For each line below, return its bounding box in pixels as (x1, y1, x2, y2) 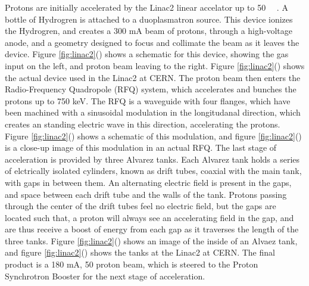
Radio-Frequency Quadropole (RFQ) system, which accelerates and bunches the (5, 83, 296, 95)
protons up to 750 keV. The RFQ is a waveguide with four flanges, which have (5, 94, 291, 107)
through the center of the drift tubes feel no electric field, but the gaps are (5, 200, 276, 212)
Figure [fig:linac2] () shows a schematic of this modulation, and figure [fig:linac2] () (5, 129, 302, 142)
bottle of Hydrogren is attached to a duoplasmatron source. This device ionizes (5, 13, 293, 25)
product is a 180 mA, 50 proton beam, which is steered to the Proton (5, 258, 258, 271)
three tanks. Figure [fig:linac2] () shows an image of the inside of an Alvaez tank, (5, 234, 298, 247)
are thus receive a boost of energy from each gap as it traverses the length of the (5, 223, 299, 235)
